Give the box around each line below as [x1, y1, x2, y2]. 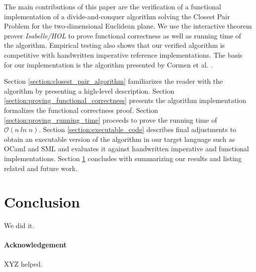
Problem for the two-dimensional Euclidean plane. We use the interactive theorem [4, 21, 252, 31]
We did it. [4, 220, 35, 231]
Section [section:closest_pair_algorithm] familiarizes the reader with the [4, 76, 223, 86]
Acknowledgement [4, 239, 67, 250]
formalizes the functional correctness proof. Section [4, 104, 158, 115]
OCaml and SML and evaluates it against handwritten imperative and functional [4, 143, 249, 154]
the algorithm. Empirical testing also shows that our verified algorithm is [4, 40, 225, 50]
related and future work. [4, 163, 78, 173]
